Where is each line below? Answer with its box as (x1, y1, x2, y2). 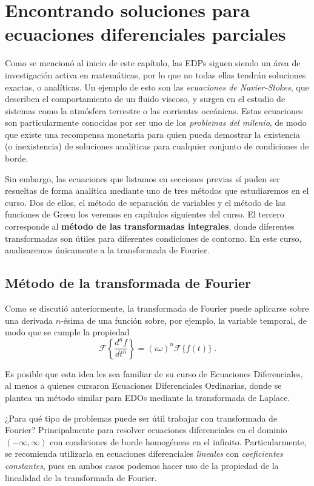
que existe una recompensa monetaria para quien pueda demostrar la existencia (5, 128, 300, 140)
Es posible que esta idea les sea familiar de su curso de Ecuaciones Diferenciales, (5, 367, 303, 380)
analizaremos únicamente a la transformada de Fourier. (5, 244, 210, 256)
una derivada (5, 313, 53, 326)
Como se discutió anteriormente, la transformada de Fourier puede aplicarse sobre (5, 302, 309, 315)
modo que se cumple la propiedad (5, 326, 130, 338)
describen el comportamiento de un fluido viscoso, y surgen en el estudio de (5, 92, 286, 105)
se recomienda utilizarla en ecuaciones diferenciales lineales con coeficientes (5, 447, 283, 460)
